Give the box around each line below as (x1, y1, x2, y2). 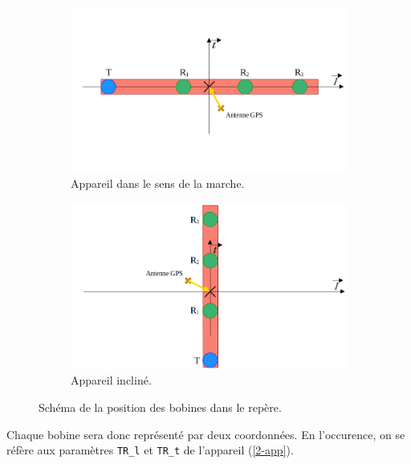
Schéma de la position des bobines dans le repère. (39, 399, 282, 415)
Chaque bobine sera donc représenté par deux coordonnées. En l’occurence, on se (6, 425, 405, 442)
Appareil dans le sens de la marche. (71, 175, 245, 192)
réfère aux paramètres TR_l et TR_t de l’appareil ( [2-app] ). (6, 442, 294, 458)
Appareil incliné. (71, 372, 152, 389)
